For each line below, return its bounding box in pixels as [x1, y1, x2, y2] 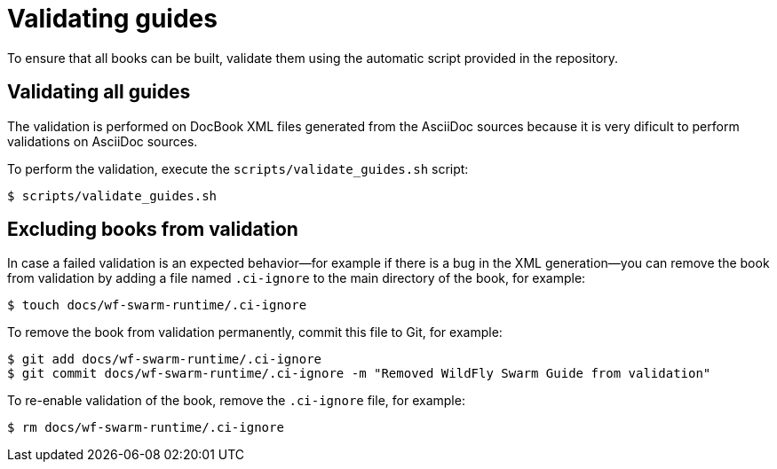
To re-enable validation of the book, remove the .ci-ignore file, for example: [7, 393, 465, 409]
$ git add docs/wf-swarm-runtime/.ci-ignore [7, 352, 322, 367]
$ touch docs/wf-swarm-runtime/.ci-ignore [7, 298, 307, 313]
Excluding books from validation [7, 218, 298, 241]
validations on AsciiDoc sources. [7, 133, 198, 149]
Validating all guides [7, 81, 191, 104]
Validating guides [7, 4, 218, 34]
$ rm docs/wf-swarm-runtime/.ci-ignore [7, 420, 284, 435]
